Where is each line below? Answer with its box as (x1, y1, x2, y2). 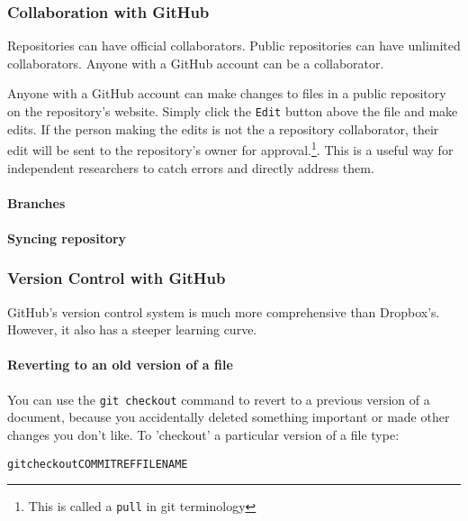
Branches (7, 193, 66, 212)
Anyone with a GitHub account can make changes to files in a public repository (7, 84, 446, 103)
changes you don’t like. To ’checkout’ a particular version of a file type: (7, 425, 400, 443)
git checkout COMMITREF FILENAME (7, 457, 188, 471)
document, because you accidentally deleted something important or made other (7, 407, 450, 426)
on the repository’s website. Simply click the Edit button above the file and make (7, 102, 458, 120)
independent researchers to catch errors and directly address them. (7, 158, 374, 177)
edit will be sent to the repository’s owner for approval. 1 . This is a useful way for (7, 138, 454, 159)
